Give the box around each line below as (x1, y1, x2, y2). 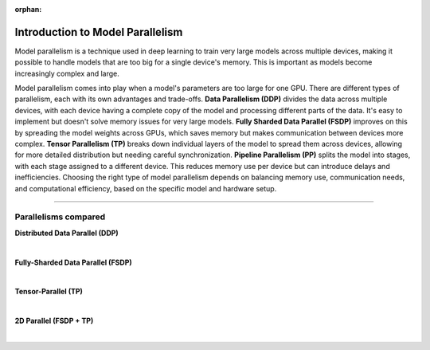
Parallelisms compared (14, 211, 106, 222)
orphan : (14, 5, 42, 14)
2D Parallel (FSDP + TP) (14, 316, 94, 326)
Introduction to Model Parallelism (14, 25, 183, 39)
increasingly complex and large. (14, 69, 119, 78)
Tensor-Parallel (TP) (14, 287, 84, 297)
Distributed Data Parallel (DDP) (14, 228, 119, 238)
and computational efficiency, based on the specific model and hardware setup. (14, 183, 277, 193)
